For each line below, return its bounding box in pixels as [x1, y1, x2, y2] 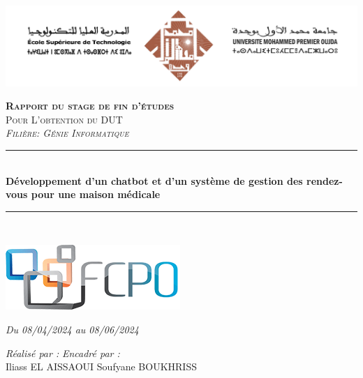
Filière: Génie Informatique [6, 126, 129, 140]
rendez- [306, 173, 343, 188]
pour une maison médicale [31, 187, 161, 202]
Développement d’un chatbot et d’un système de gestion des [6, 173, 303, 188]
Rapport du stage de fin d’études [6, 98, 175, 113]
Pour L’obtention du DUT [6, 112, 123, 126]
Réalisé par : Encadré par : [6, 345, 120, 360]
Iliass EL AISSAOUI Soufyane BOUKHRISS [6, 359, 197, 374]
